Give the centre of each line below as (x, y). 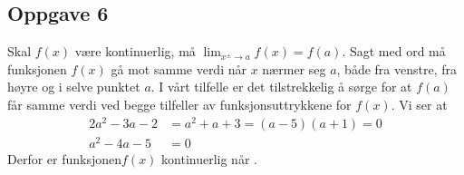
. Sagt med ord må (394, 51)
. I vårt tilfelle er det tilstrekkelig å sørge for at (281, 87)
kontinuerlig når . (209, 158)
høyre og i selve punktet (74, 87)
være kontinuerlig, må (135, 51)
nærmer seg (294, 68)
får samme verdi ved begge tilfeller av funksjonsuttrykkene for (179, 104)
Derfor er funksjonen (65, 158)
